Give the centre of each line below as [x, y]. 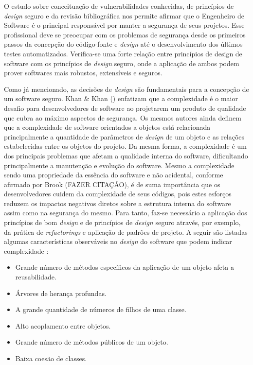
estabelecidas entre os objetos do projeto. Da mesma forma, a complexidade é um [125, 146]
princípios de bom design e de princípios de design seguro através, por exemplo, [122, 222]
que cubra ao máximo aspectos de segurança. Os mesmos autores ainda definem [123, 117]
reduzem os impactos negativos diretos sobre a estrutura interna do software [117, 203]
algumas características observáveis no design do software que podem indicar [118, 241]
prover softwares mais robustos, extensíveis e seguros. [83, 73]
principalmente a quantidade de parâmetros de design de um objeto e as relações [124, 136]
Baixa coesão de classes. [51, 358]
